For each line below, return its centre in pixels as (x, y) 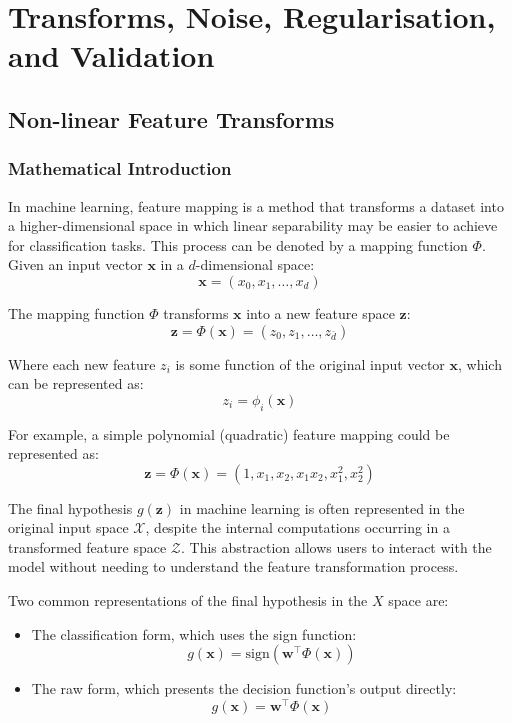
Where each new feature (82, 363)
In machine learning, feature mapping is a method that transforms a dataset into (256, 205)
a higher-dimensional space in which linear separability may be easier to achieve (253, 225)
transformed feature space (87, 546)
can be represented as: (76, 383)
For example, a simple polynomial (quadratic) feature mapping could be (229, 433)
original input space (68, 527)
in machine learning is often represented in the (322, 507)
